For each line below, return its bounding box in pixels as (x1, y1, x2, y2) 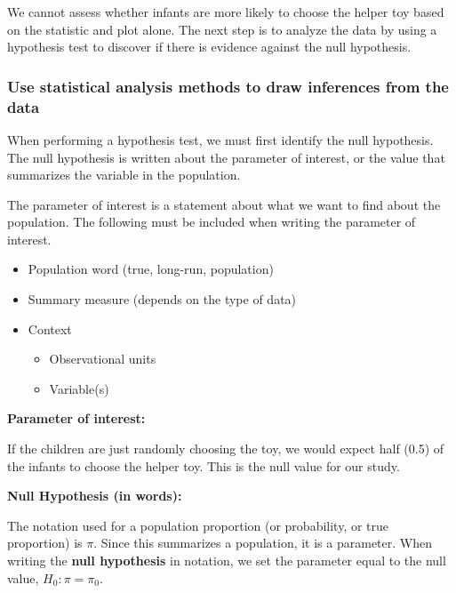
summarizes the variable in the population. (7, 165, 241, 184)
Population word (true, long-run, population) (28, 260, 274, 278)
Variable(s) (49, 379, 109, 397)
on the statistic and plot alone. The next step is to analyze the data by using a (7, 20, 437, 38)
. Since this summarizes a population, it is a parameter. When (93, 533, 432, 552)
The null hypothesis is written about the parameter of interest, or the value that (7, 148, 445, 166)
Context (28, 319, 72, 338)
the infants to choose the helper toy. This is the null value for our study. (7, 456, 400, 475)
